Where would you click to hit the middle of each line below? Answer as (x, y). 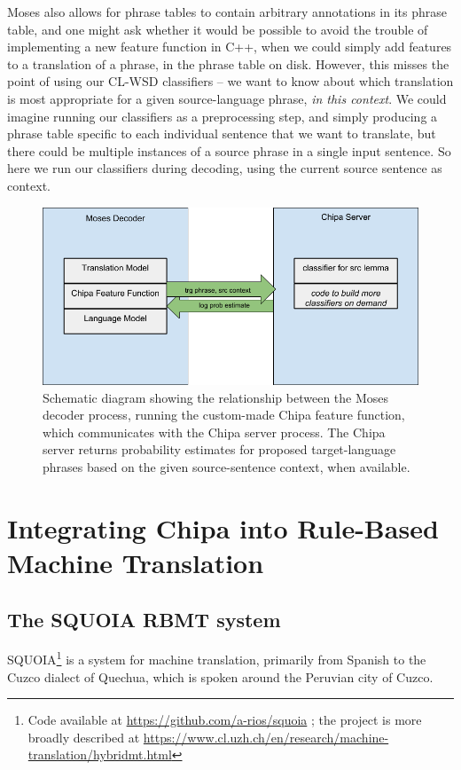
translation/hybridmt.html (100, 754)
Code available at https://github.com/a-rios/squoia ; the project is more (225, 720)
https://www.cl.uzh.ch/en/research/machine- (266, 737)
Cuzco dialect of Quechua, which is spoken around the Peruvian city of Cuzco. (220, 676)
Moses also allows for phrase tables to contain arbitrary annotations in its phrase (227, 12)
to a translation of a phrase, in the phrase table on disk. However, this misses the (228, 63)
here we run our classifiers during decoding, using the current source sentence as (225, 168)
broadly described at (84, 737)
